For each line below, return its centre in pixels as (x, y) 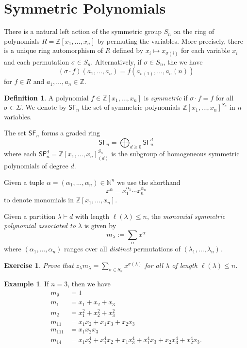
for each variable (205, 50)
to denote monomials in (39, 200)
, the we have (183, 61)
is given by (100, 225)
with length (92, 216)
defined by (128, 50)
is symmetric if (166, 97)
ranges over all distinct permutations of (122, 249)
